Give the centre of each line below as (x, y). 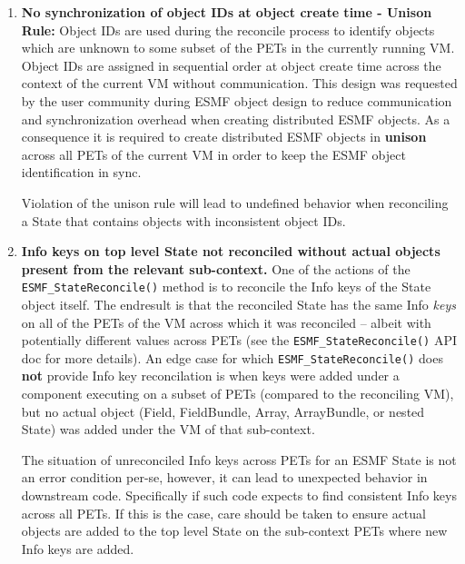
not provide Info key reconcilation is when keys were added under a (210, 376)
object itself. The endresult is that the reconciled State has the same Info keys (238, 304)
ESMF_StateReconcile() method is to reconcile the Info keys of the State (226, 287)
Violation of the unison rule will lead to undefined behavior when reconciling (235, 202)
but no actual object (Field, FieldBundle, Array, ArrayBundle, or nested (223, 411)
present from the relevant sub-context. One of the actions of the (216, 268)
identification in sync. (81, 172)
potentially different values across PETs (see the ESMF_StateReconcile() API (239, 340)
